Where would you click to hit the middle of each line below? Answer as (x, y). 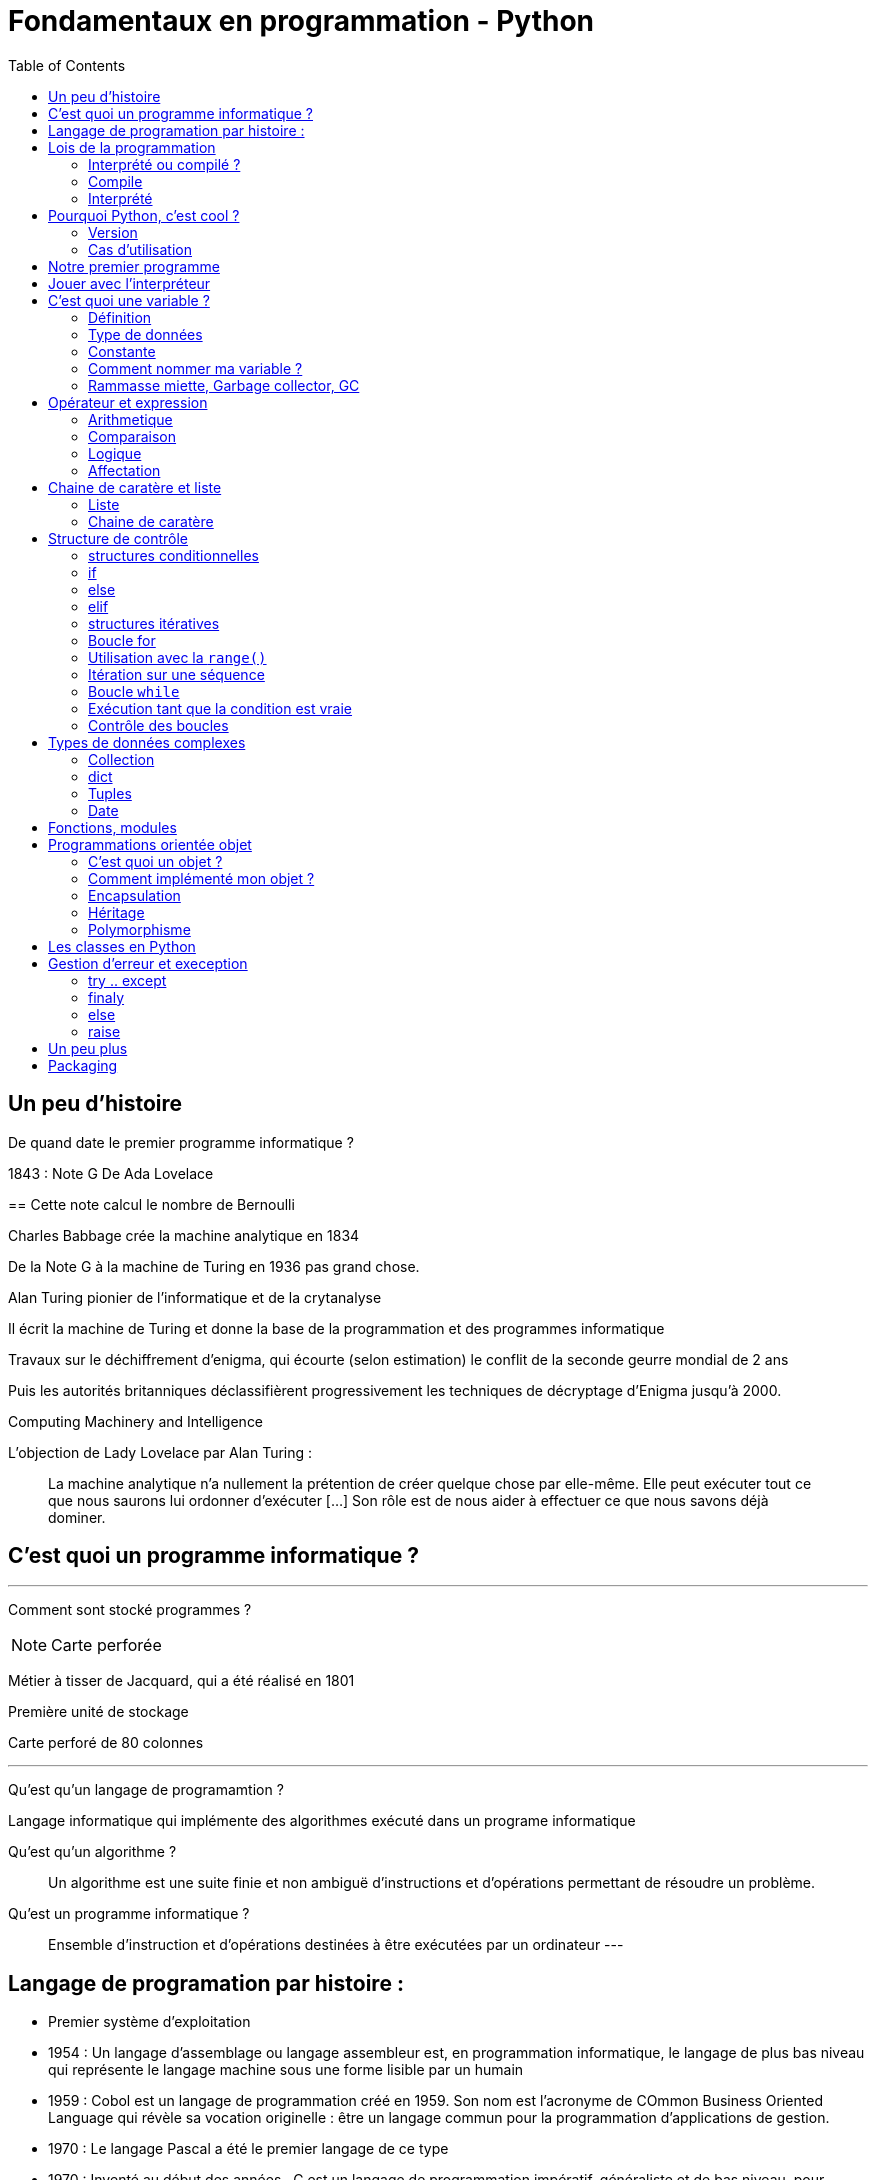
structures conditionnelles (173, 555)
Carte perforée (106, 1645)
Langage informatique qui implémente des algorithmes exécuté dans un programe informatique (322, 1821)
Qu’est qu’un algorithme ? (92, 1852)
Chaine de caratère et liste (135, 487)
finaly (106, 997)
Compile (115, 181)
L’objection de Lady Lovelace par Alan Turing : (160, 1452)
